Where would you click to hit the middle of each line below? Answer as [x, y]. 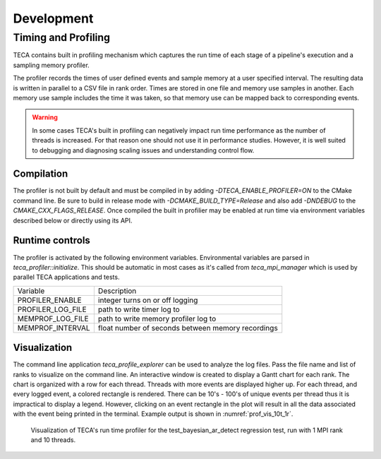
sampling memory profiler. [51, 65]
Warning [45, 117]
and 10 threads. [53, 440]
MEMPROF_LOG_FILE [53, 318]
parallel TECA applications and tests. [66, 277]
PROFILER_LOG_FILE [52, 309]
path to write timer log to [139, 309]
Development [53, 18]
